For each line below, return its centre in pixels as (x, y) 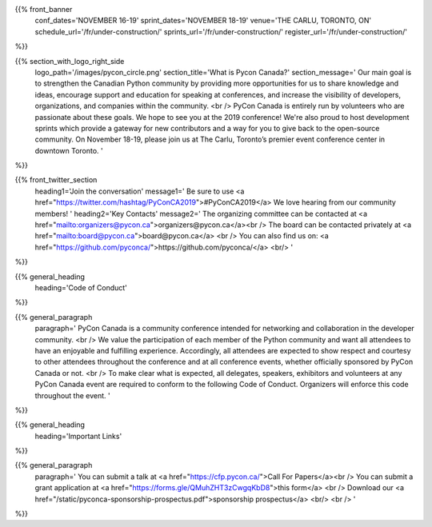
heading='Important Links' (78, 436)
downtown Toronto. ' (69, 150)
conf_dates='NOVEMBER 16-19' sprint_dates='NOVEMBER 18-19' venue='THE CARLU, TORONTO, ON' (203, 21)
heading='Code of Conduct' (81, 287)
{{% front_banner (44, 9)
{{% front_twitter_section (56, 180)
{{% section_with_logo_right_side (70, 61)
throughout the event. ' (73, 395)
